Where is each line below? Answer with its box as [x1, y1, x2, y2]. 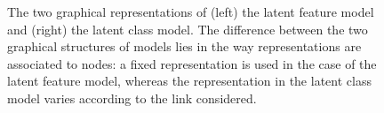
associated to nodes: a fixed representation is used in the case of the [7, 54, 377, 72]
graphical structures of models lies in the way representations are [7, 37, 362, 56]
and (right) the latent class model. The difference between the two [7, 19, 368, 38]
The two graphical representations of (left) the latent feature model [7, 3, 374, 20]
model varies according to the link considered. [7, 88, 257, 107]
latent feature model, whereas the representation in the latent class [7, 72, 372, 90]
